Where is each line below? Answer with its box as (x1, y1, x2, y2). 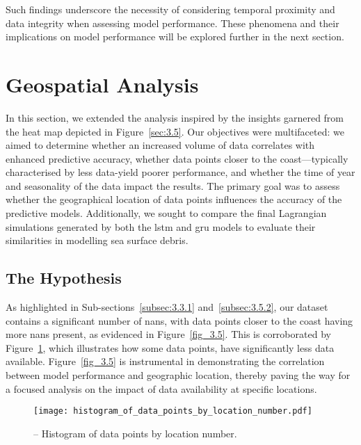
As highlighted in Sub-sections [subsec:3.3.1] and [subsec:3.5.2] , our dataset (6, 300, 328, 314)
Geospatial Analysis (6, 70, 199, 98)
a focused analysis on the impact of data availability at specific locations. (6, 381, 317, 396)
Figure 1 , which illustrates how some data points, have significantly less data (6, 340, 335, 355)
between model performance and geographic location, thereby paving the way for (6, 368, 351, 382)
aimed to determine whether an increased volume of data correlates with (6, 138, 315, 152)
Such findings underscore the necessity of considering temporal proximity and (6, 2, 335, 16)
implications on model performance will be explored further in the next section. (6, 29, 344, 44)
